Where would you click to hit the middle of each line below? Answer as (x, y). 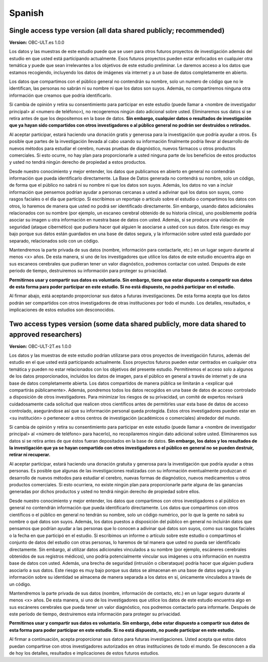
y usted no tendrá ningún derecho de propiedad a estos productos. (78, 162)
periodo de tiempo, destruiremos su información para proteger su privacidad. (88, 271)
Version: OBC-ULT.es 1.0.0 (37, 43)
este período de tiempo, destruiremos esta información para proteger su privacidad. (95, 614)
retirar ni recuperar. (30, 455)
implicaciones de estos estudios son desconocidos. (62, 310)
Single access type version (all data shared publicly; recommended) (117, 31)
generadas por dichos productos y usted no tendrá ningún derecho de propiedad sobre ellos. (105, 492)
